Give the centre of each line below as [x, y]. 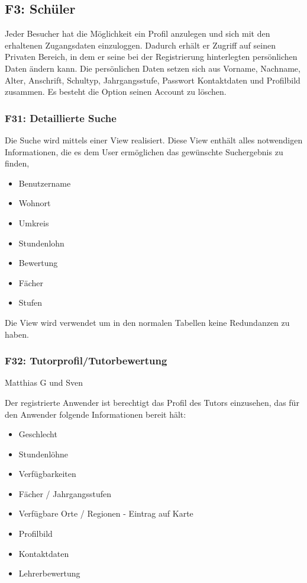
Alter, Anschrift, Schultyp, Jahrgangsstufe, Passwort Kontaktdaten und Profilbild [153, 80]
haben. [17, 334]
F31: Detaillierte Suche [61, 118]
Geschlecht [38, 434]
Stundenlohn [41, 243]
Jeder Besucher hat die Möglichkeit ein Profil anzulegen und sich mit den [138, 33]
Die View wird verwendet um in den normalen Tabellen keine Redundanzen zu [147, 322]
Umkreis [34, 222]
